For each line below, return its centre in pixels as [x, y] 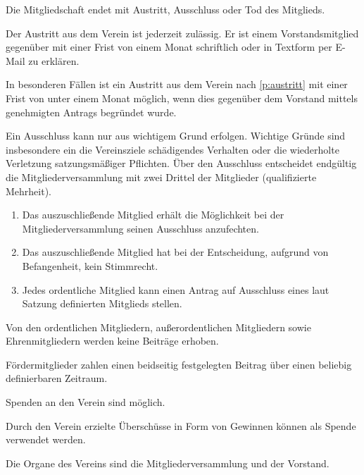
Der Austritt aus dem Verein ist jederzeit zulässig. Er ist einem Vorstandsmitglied [182, 33]
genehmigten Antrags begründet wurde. [91, 112]
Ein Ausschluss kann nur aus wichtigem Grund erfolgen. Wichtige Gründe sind [176, 136]
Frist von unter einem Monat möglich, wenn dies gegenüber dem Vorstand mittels [182, 98]
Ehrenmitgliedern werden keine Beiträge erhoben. [112, 341]
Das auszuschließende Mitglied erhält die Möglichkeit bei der [153, 215]
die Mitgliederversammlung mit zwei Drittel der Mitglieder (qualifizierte [161, 177]
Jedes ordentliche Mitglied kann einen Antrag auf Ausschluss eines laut [176, 289]
